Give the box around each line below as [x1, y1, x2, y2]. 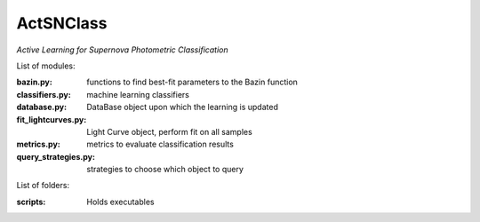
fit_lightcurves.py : [16, 114, 87, 124]
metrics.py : [16, 139, 61, 150]
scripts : [16, 196, 46, 207]
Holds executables [86, 196, 155, 207]
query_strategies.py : [16, 151, 95, 162]
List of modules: [16, 60, 76, 71]
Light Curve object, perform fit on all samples [86, 126, 252, 137]
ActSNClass [16, 13, 108, 33]
